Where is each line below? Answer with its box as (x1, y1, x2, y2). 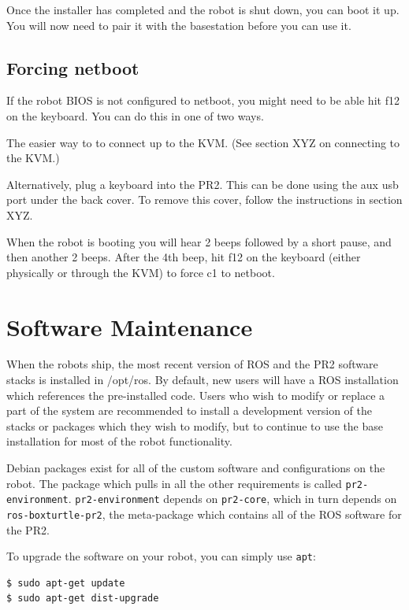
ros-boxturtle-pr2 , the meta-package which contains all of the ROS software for (6, 505, 402, 522)
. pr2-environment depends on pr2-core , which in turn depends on (68, 490, 397, 507)
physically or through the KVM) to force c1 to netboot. (6, 264, 275, 280)
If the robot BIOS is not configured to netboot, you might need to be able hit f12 (6, 92, 400, 109)
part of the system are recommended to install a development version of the (6, 402, 372, 419)
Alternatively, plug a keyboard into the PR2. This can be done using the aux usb (6, 176, 399, 192)
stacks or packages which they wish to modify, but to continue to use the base (6, 417, 384, 434)
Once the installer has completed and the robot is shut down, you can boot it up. (6, 2, 400, 17)
